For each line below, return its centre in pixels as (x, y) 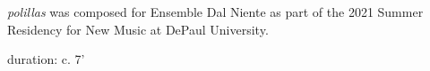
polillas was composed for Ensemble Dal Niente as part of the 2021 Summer (215, 12)
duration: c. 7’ (46, 59)
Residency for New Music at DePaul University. (138, 29)
